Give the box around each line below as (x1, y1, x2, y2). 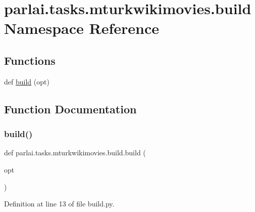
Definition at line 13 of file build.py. (4, 198, 115, 209)
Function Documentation (4, 101, 137, 116)
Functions (4, 52, 56, 68)
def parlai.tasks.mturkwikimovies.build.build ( (4, 147, 146, 158)
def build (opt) (4, 76, 49, 87)
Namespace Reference (4, 18, 159, 38)
